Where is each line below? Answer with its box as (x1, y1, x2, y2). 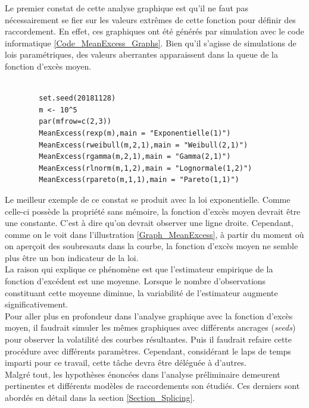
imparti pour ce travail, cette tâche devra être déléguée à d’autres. (5, 356, 246, 369)
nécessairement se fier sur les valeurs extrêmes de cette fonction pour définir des (5, 13, 296, 26)
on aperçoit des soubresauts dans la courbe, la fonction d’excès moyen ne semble (5, 240, 298, 252)
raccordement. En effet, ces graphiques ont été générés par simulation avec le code (5, 25, 304, 37)
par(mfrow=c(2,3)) (39, 117, 111, 126)
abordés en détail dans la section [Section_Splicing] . (5, 391, 195, 403)
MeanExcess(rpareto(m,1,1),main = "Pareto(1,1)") (39, 175, 239, 184)
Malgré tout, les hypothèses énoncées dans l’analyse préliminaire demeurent (5, 368, 280, 380)
